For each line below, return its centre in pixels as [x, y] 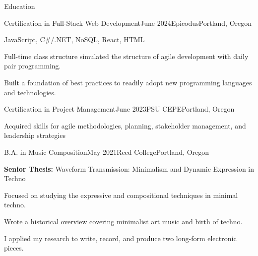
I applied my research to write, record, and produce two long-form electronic [120, 238]
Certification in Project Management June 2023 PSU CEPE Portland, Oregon [119, 109]
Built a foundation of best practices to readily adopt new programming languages [128, 82]
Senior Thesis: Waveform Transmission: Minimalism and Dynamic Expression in [129, 168]
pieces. [14, 248]
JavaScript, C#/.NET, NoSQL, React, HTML [74, 39]
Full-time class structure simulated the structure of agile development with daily [126, 56]
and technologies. [30, 92]
